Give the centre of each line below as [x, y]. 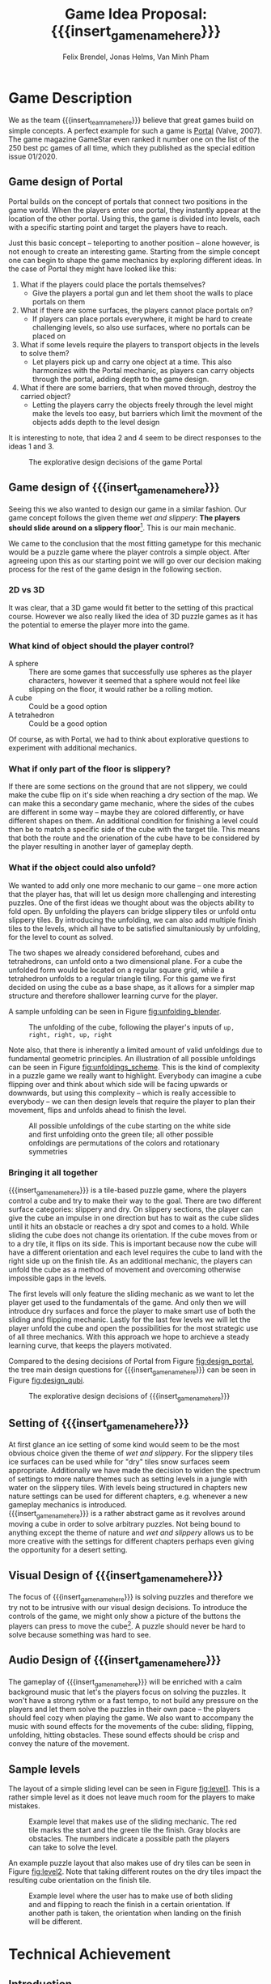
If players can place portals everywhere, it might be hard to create [142, 319]
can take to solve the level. [73, 1847]
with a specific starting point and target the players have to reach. [118, 227]
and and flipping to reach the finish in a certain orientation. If [129, 1905]
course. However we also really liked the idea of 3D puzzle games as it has [133, 616]
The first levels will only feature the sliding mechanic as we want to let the [131, 1294]
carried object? [45, 396]
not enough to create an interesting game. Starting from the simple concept [134, 251]
